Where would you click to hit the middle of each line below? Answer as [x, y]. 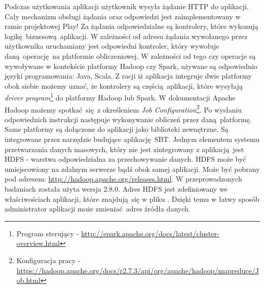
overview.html [38, 243]
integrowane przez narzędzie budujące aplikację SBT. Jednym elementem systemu [132, 139]
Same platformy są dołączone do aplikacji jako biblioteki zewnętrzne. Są [117, 129]
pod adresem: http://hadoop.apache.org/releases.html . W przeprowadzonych [123, 179]
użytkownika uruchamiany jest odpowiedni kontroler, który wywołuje [112, 46]
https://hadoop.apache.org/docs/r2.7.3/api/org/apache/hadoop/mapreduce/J [138, 270]
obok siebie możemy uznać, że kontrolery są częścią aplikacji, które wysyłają [124, 85]
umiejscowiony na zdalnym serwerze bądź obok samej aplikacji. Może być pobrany [132, 169]
